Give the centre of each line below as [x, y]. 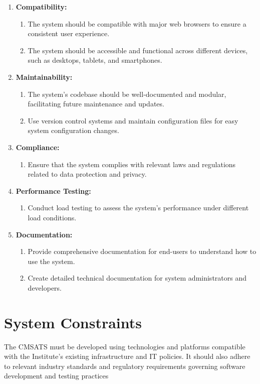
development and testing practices [56, 376]
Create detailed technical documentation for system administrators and [137, 278]
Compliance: [38, 147]
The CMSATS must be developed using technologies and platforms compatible [125, 346]
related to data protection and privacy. [87, 174]
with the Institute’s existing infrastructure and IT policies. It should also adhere [127, 356]
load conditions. [52, 217]
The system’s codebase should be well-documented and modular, [127, 94]
